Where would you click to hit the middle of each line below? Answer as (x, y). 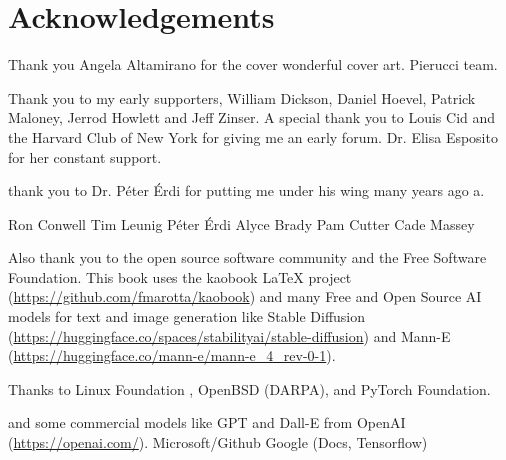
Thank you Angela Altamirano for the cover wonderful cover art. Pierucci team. (253, 64)
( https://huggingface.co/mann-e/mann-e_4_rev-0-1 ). (172, 355)
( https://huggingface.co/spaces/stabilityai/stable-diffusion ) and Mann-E (229, 335)
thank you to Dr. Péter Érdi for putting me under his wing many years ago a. (246, 190)
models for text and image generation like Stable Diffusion (187, 316)
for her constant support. (85, 156)
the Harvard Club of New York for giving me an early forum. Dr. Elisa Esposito (253, 136)
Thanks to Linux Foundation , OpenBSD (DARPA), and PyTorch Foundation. (249, 388)
